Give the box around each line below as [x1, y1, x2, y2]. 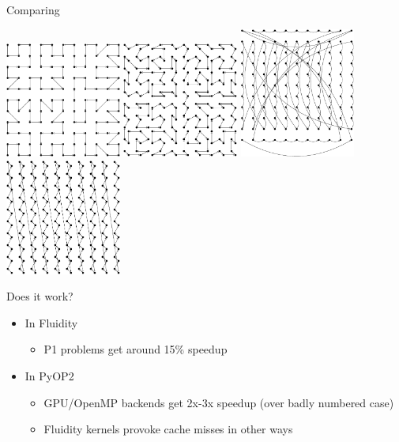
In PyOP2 [24, 368, 74, 384]
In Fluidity [24, 314, 78, 331]
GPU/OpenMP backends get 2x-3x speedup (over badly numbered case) [43, 394, 394, 410]
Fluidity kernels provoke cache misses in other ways [43, 421, 293, 437]
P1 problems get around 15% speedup [43, 341, 228, 357]
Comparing [6, 2, 60, 17]
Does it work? [6, 288, 73, 304]
